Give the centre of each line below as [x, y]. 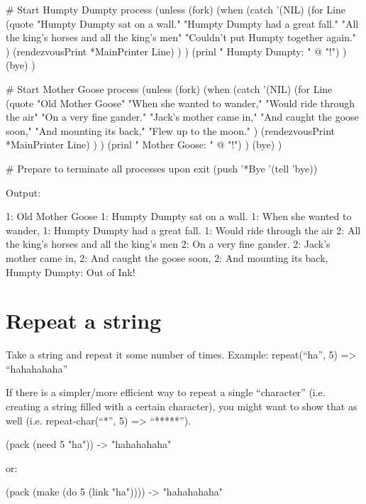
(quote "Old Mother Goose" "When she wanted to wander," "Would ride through [181, 103]
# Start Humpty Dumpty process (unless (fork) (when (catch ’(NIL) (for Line [176, 9]
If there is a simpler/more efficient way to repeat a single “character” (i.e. [166, 392]
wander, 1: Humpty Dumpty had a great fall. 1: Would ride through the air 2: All [183, 230]
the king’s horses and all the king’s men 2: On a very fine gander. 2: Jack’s [168, 244]
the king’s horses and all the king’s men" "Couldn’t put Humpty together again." [181, 37]
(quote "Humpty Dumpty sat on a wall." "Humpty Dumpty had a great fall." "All [182, 23]
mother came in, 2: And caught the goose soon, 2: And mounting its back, [167, 257]
